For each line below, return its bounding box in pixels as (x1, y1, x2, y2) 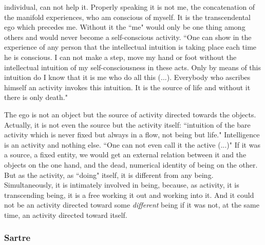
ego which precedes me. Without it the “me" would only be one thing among (4, 22, 245, 32)
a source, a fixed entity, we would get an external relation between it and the (4, 149, 247, 160)
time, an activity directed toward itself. (4, 209, 127, 220)
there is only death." (4, 92, 68, 103)
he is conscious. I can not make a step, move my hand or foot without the (4, 51, 237, 62)
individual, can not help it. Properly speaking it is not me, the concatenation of (4, 2, 255, 12)
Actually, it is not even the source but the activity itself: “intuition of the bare (4, 119, 251, 130)
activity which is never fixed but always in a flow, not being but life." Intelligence (4, 129, 260, 140)
